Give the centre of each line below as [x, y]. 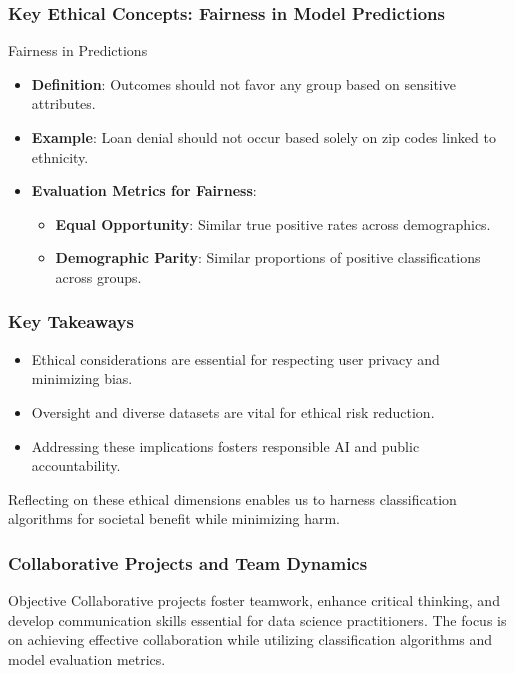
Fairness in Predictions [78, 50]
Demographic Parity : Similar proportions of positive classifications [268, 257]
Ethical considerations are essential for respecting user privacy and [235, 358]
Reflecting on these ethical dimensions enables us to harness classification [232, 498]
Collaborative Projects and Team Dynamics [188, 562]
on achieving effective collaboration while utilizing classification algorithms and [250, 639]
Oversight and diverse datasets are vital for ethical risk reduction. [233, 411]
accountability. [76, 465]
